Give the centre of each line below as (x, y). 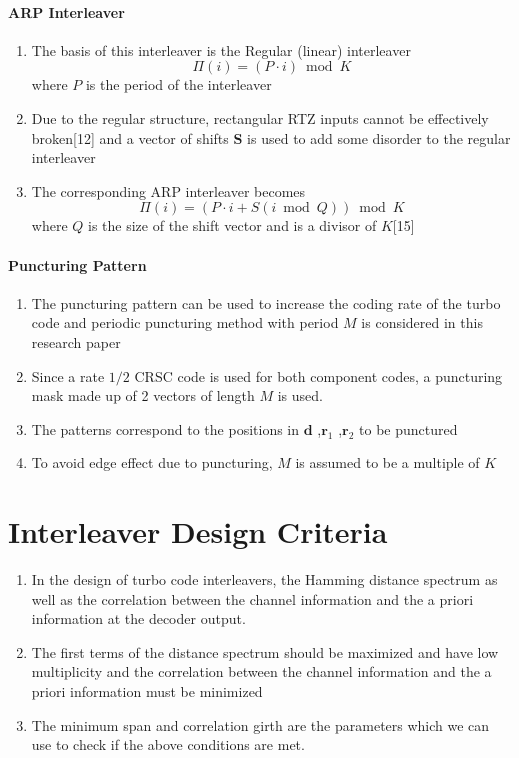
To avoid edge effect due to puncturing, (152, 462)
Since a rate (68, 375)
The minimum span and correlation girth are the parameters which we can (260, 724)
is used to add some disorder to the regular (379, 137)
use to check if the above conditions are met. (168, 744)
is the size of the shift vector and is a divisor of (232, 225)
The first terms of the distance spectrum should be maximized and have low (265, 651)
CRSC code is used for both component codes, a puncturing (318, 375)
